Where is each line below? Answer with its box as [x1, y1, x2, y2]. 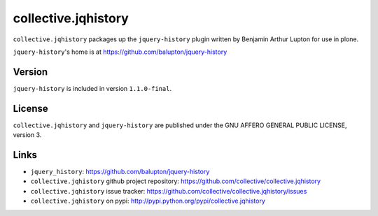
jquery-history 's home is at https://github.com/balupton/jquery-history [13, 48, 227, 56]
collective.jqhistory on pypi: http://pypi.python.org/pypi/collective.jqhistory [30, 196, 266, 206]
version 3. [13, 131, 42, 139]
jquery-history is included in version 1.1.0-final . [13, 84, 172, 92]
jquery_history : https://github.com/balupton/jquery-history [30, 168, 210, 176]
